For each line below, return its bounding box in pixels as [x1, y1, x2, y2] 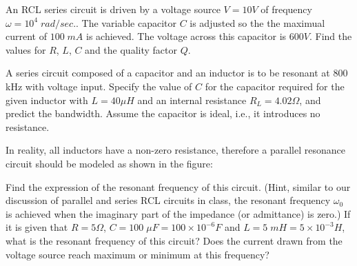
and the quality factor [85, 42, 177, 57]
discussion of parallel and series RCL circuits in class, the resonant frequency [6, 193, 331, 207]
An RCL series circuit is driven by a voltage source [6, 2, 221, 16]
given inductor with [6, 92, 88, 107]
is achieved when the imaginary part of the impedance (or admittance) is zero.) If [6, 206, 351, 221]
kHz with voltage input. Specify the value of [6, 79, 192, 93]
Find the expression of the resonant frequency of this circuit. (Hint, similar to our [6, 179, 351, 194]
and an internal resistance [137, 92, 247, 107]
